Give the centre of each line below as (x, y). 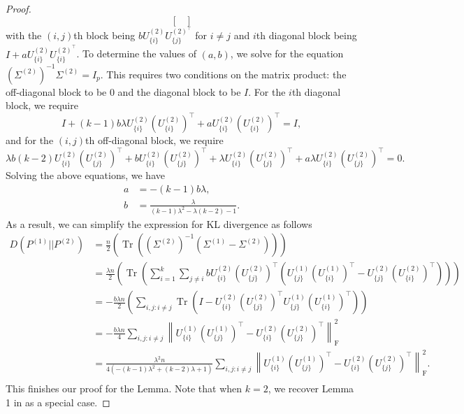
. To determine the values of (137, 53)
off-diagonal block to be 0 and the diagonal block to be (123, 91)
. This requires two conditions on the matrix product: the (223, 74)
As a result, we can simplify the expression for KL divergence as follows (159, 223)
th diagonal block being (306, 35)
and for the (30, 140)
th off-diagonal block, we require (154, 140)
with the (24, 35)
